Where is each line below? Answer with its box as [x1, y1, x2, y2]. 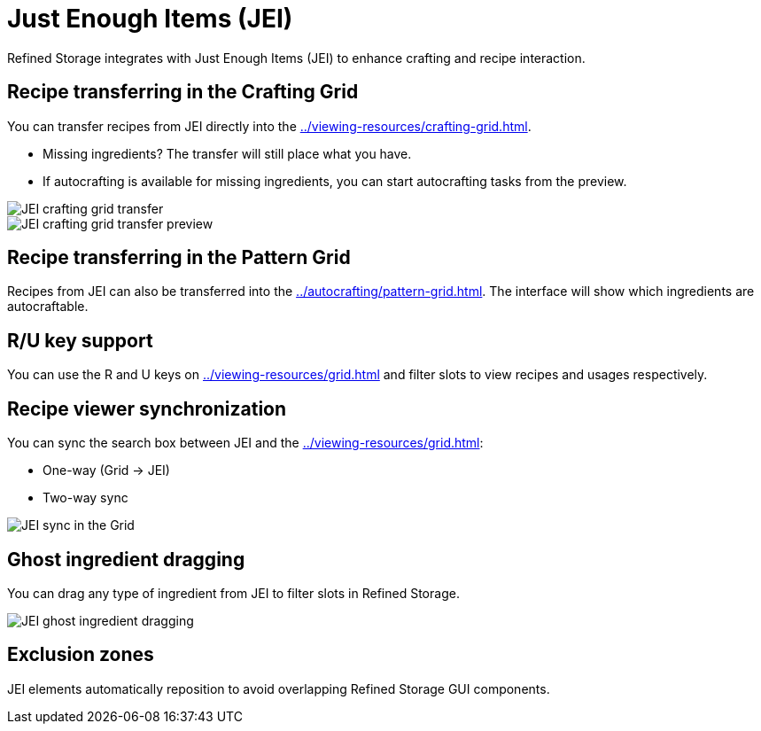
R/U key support [7, 329, 153, 352]
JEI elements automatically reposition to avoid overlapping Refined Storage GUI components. [7, 680, 550, 696]
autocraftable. [7, 299, 89, 315]
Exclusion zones [7, 643, 154, 666]
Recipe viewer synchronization [7, 397, 287, 420]
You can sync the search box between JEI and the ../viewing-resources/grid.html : [7, 435, 484, 451]
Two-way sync [43, 490, 128, 506]
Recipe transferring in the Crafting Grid [7, 81, 359, 104]
